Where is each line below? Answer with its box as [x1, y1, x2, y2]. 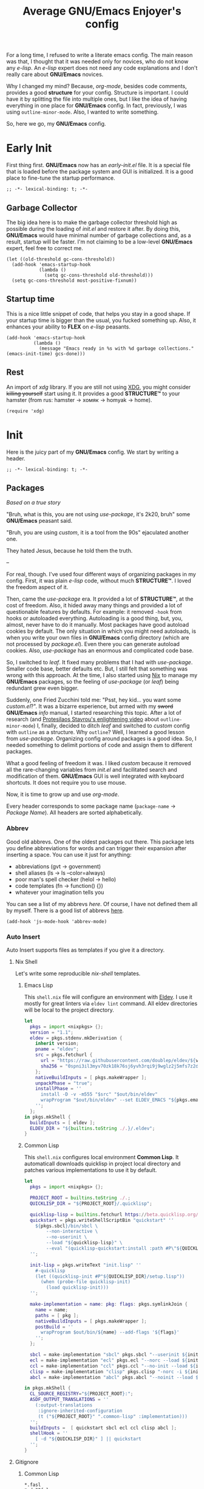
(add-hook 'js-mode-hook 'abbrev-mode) [6, 918, 107, 924]
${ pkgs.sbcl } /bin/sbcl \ [35, 1222, 98, 1229]
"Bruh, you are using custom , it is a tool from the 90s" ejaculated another [6, 529, 189, 536]
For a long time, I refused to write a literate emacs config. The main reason [6, 52, 193, 59]
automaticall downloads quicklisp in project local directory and [24, 1160, 181, 1167]
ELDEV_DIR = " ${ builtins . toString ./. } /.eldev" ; [29, 1125, 155, 1131]
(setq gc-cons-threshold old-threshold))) [44, 272, 154, 278]
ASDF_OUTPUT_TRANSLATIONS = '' [29, 1397, 109, 1403]
